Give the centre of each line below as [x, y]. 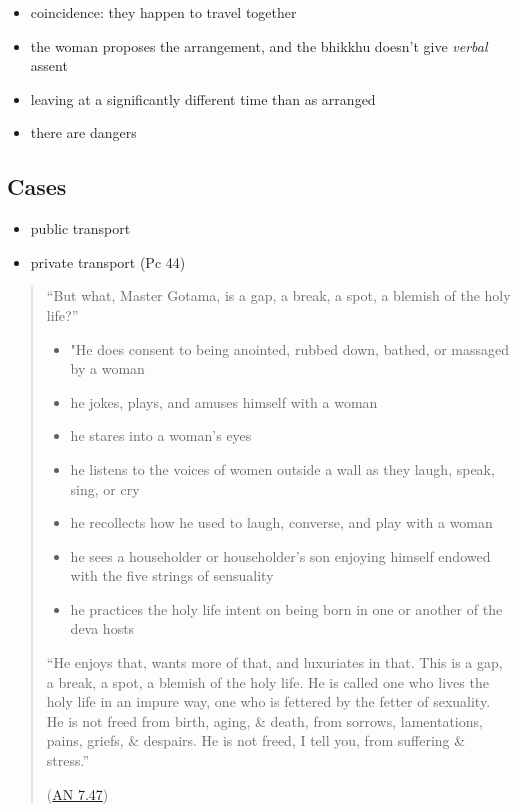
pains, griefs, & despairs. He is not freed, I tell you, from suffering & [256, 740]
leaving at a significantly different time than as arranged [203, 98]
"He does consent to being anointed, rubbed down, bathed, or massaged [290, 348]
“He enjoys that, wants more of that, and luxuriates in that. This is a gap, [274, 662]
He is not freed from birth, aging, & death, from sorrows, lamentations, [264, 720]
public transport [80, 228]
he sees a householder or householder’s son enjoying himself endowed [280, 555]
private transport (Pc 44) [108, 261]
